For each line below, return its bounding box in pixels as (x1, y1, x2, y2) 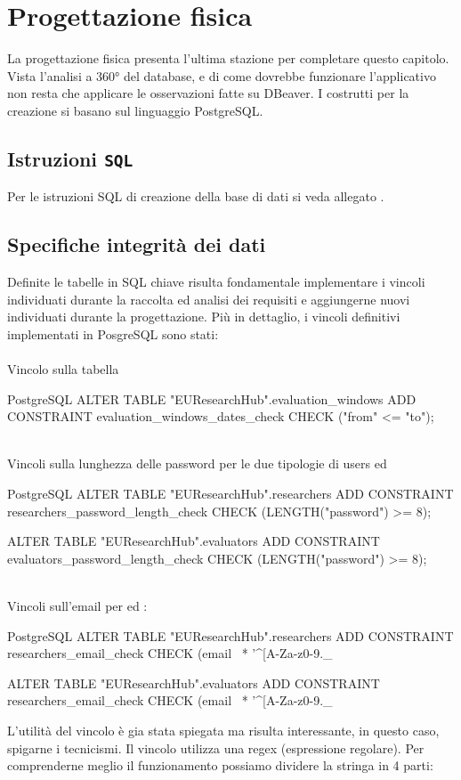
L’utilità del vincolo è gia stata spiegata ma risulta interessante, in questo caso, (7, 720, 440, 739)
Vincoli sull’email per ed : (7, 596, 148, 614)
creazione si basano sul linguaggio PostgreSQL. (7, 101, 263, 119)
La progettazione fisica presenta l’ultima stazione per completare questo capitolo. (7, 49, 449, 68)
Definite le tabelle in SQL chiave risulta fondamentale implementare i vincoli (7, 272, 425, 291)
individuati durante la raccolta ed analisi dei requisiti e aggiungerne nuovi (7, 289, 410, 308)
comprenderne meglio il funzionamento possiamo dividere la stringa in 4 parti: (7, 756, 433, 775)
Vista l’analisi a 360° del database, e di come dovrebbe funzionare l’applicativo (7, 66, 436, 85)
